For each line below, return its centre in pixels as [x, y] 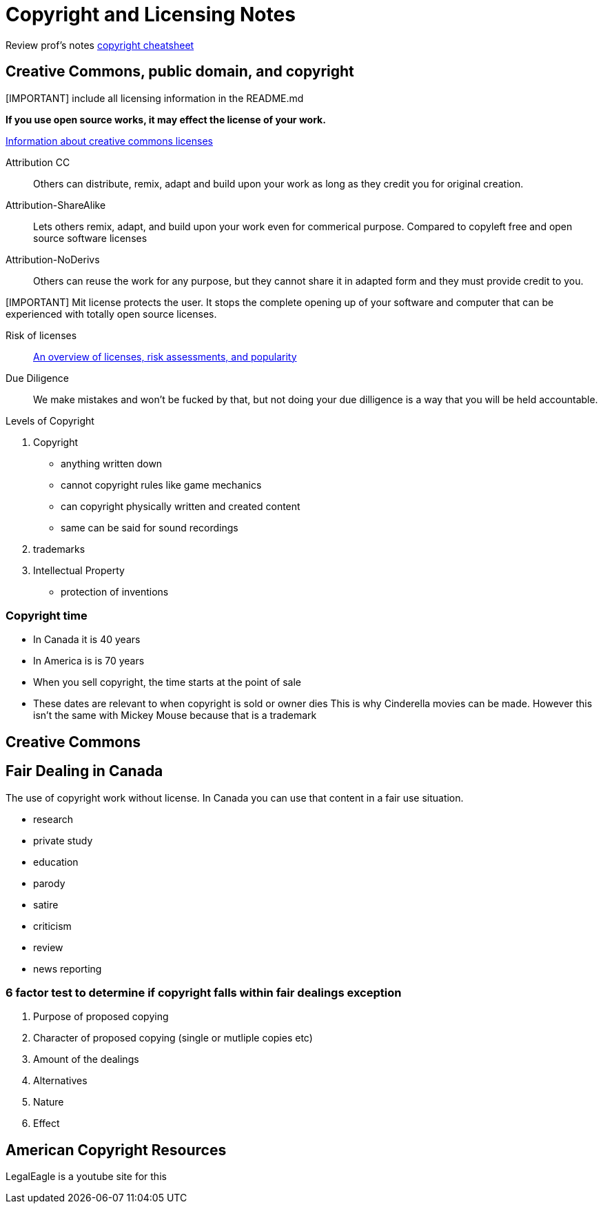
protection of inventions [115, 591]
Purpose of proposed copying [101, 1017]
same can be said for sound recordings [150, 527]
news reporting [68, 968]
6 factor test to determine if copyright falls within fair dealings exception [204, 992]
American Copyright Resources [116, 1150]
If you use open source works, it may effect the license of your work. [166, 119]
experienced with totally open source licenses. [111, 314]
